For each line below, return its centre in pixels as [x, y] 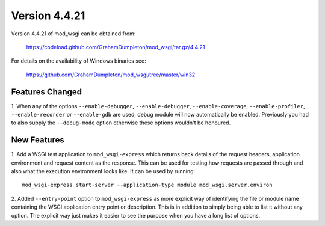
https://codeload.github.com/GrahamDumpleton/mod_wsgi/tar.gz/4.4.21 [116, 47]
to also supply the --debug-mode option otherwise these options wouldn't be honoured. [121, 123]
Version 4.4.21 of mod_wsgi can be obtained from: [73, 34]
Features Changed [47, 92]
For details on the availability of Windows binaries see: [79, 61]
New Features [38, 140]
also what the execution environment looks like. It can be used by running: [103, 171]
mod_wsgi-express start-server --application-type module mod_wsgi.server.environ [147, 185]
